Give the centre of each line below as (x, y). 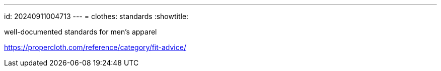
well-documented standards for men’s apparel (81, 32)
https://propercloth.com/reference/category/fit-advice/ (95, 47)
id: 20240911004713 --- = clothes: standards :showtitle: (96, 16)
